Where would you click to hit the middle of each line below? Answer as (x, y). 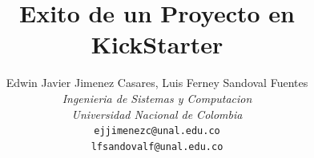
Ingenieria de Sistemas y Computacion (157, 98)
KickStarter (157, 44)
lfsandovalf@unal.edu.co (157, 146)
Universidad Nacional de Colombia (157, 114)
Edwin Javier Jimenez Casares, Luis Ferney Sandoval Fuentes (157, 83)
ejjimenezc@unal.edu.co (157, 131)
